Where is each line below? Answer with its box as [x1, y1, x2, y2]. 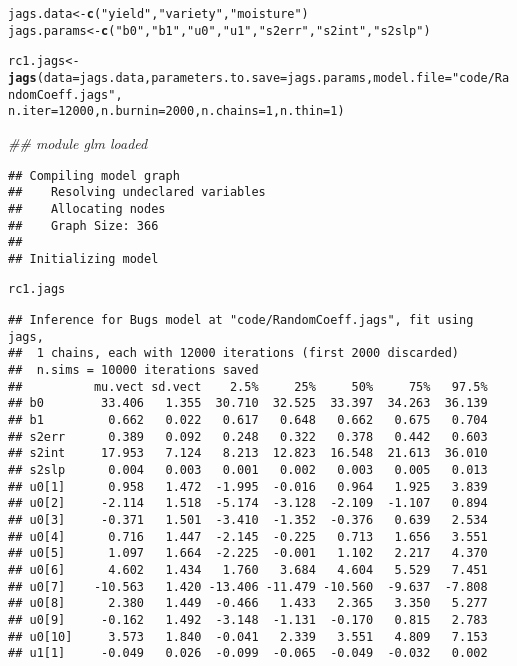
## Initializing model [8, 251, 159, 266]
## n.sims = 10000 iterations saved [8, 363, 259, 378]
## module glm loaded [8, 132, 148, 153]
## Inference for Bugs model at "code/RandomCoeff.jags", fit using [8, 313, 474, 328]
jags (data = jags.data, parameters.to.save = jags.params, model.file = [8, 70, 452, 85]
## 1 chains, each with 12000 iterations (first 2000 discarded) [8, 346, 460, 361]
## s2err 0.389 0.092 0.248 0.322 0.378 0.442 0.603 [8, 429, 488, 444]
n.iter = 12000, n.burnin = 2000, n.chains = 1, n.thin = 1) [8, 104, 345, 119]
